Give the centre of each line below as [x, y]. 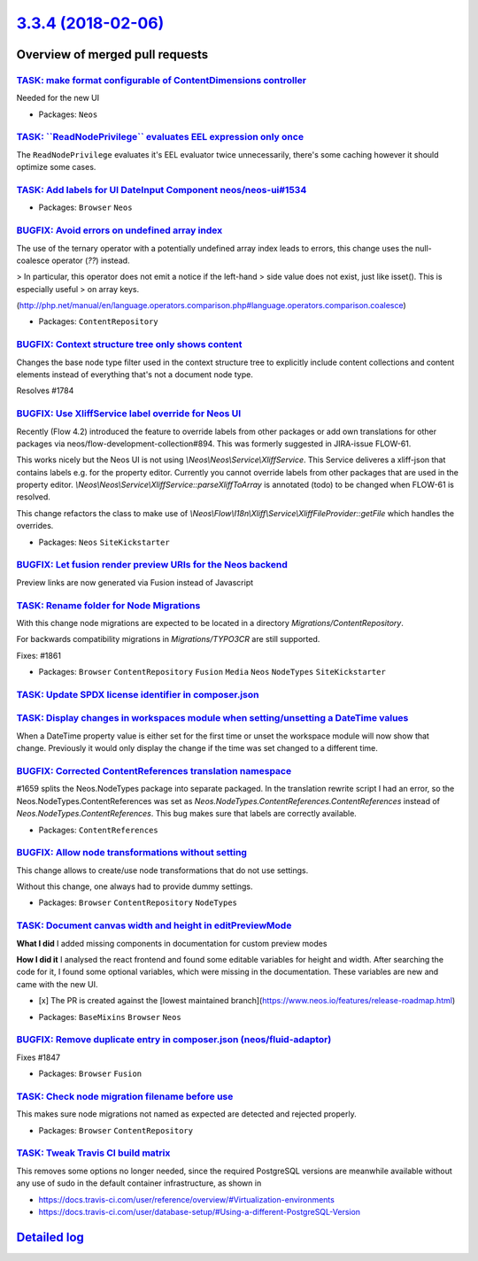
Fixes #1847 [39, 1057]
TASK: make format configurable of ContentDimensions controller [162, 80]
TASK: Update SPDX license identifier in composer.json [138, 694]
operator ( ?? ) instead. [91, 260]
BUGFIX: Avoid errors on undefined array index [119, 230]
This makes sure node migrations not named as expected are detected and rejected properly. [187, 1114]
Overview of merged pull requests [112, 54]
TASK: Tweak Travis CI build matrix [93, 1153]
